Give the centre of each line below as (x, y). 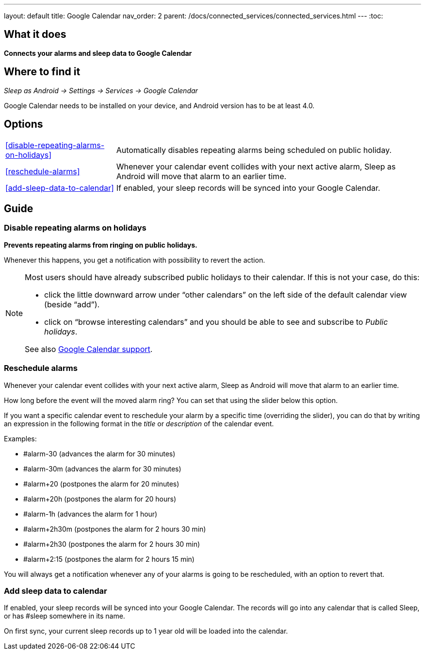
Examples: (20, 438)
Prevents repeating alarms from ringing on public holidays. (101, 245)
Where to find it (42, 72)
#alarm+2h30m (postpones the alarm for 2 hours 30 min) (115, 529)
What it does (35, 34)
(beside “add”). (72, 304)
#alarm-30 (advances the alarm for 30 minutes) (99, 453)
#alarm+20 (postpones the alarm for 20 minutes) (101, 484)
